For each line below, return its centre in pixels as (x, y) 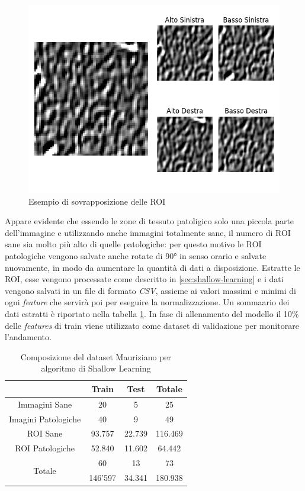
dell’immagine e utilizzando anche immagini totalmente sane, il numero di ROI (148, 232)
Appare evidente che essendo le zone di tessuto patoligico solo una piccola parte (150, 221)
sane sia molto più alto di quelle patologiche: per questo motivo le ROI (133, 244)
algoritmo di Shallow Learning (96, 368)
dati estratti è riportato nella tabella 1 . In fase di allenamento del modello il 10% (152, 313)
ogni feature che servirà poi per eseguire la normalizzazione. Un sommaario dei (147, 302)
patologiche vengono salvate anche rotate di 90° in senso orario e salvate (136, 255)
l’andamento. (28, 337)
